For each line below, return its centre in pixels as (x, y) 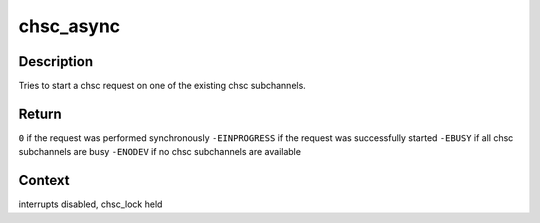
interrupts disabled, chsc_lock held (90, 204)
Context (44, 180)
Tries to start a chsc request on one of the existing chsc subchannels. (162, 86)
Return (40, 113)
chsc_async (69, 26)
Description (56, 61)
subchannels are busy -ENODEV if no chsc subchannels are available (160, 152)
